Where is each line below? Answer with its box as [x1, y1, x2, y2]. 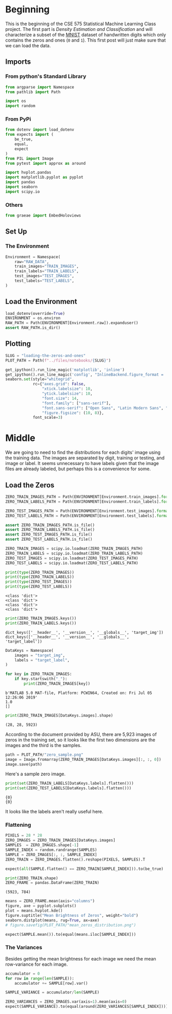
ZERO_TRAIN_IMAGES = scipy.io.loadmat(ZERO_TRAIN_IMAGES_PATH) [5, 546, 143, 552]
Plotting [5, 340, 31, 348]
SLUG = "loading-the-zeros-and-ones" [5, 353, 86, 358]
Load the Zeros [5, 481, 55, 489]
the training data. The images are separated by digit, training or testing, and [5, 455, 165, 461]
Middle [5, 432, 36, 444]
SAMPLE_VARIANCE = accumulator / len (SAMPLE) [5, 990, 100, 995]
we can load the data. [5, 42, 51, 48]
